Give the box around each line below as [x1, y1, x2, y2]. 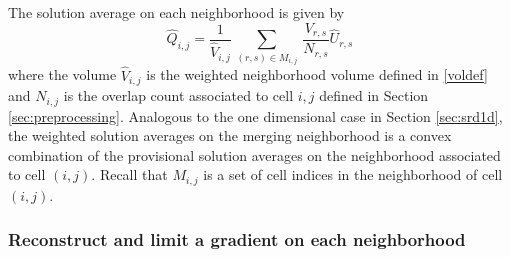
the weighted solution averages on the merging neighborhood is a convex [8, 125, 452, 146]
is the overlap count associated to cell [63, 85, 294, 106]
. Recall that [91, 164, 168, 185]
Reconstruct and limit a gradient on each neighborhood [8, 227, 466, 252]
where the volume [8, 64, 117, 85]
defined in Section [319, 85, 429, 106]
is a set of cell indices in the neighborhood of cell [203, 164, 503, 185]
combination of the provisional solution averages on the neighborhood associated [8, 144, 501, 165]
